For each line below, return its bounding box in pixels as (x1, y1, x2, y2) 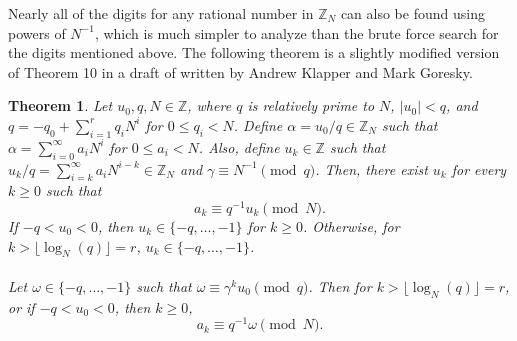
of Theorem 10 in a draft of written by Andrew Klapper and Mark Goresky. (8, 61, 473, 82)
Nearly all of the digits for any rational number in (8, 3, 314, 23)
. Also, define (198, 136, 280, 157)
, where (187, 95, 232, 116)
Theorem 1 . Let (8, 95, 113, 116)
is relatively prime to (247, 95, 375, 116)
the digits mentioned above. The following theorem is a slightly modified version (8, 42, 500, 63)
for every (451, 158, 507, 179)
